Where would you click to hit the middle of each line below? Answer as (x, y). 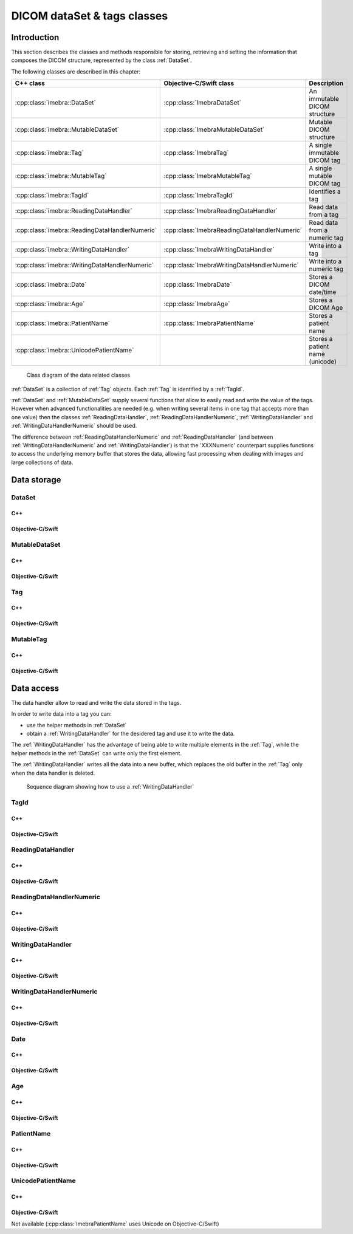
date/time (323, 292)
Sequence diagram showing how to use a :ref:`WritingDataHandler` (110, 787)
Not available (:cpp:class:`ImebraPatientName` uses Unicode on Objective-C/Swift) (115, 1224)
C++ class (30, 83)
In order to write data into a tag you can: (61, 714)
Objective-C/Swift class (199, 83)
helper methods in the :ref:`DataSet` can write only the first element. (97, 753)
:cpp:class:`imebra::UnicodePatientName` (74, 351)
